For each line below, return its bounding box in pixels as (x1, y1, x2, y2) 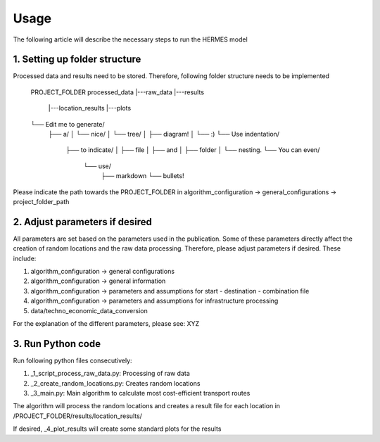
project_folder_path (13, 197, 70, 206)
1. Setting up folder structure (13, 53, 141, 65)
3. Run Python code (13, 338, 101, 350)
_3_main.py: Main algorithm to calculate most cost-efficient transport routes (30, 389, 251, 398)
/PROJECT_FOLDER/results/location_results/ (13, 412, 142, 420)
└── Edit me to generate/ (30, 120, 105, 128)
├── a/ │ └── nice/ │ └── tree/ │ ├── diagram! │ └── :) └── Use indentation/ (48, 130, 280, 139)
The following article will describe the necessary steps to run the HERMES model (13, 35, 248, 44)
